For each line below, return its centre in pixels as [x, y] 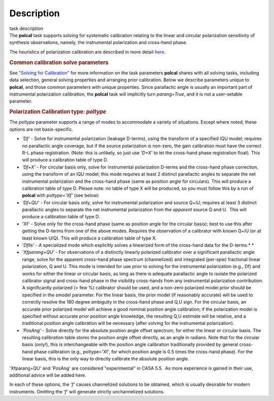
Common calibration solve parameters [59, 62]
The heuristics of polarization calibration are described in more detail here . [88, 52]
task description [26, 28]
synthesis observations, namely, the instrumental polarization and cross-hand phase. [98, 43]
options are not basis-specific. [41, 129]
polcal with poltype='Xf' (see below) [60, 195]
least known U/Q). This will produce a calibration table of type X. [90, 238]
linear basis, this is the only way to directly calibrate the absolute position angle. [106, 359]
